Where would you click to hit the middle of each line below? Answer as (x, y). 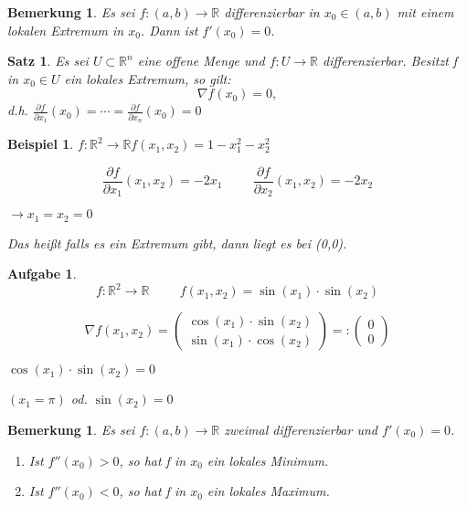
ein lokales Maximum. (268, 491)
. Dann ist (169, 30)
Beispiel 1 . (41, 144)
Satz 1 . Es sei (48, 61)
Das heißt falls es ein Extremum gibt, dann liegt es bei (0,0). (177, 243)
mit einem (425, 12)
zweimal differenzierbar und (301, 429)
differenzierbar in (272, 12)
